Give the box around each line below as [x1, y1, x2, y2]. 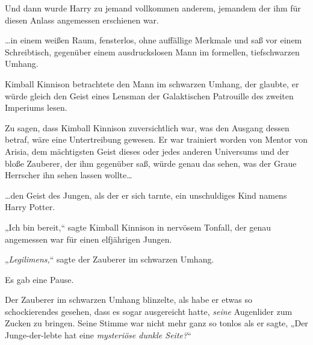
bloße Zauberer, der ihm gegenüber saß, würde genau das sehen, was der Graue [5, 157, 297, 169]
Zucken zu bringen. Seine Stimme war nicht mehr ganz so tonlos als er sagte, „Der [5, 317, 308, 329]
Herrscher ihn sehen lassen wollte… [5, 169, 132, 181]
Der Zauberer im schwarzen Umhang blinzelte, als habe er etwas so [5, 293, 252, 306]
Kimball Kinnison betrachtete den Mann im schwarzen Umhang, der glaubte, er [5, 77, 299, 90]
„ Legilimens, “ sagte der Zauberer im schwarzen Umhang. [5, 253, 214, 266]
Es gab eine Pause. [5, 273, 74, 285]
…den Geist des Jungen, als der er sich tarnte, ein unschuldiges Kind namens [5, 188, 287, 201]
